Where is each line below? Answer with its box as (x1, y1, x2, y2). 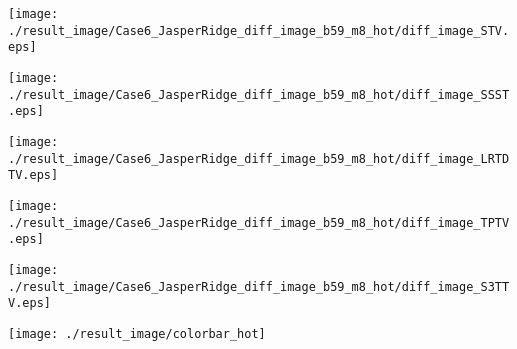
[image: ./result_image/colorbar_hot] (8, 326, 266, 341)
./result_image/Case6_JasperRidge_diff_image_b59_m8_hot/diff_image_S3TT (8, 279, 510, 294)
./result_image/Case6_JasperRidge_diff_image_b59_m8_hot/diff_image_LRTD (8, 151, 510, 166)
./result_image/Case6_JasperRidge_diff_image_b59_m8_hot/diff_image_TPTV (8, 215, 510, 230)
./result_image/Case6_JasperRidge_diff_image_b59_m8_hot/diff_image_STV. (8, 23, 510, 38)
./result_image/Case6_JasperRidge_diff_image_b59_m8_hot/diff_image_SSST (8, 87, 510, 102)
